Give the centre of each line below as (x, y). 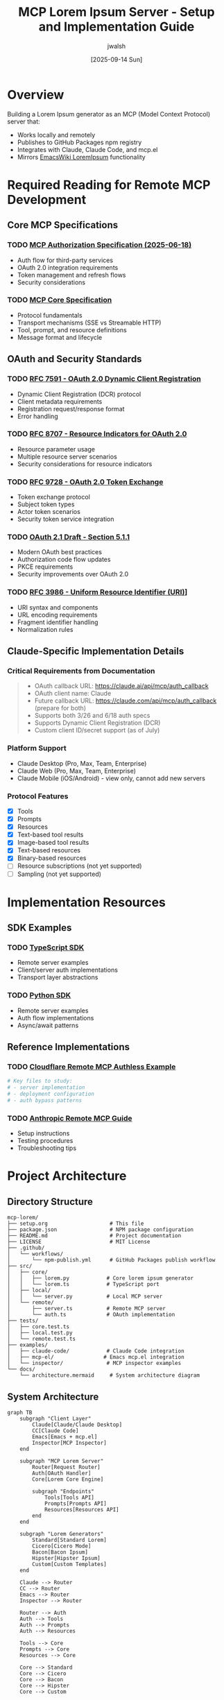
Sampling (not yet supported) (59, 874)
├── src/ (20, 1267)
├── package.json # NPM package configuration (101, 1230)
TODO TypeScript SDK (46, 947)
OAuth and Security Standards (75, 359)
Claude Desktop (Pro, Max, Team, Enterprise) (82, 763)
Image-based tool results (53, 843)
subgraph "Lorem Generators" (62, 1534)
